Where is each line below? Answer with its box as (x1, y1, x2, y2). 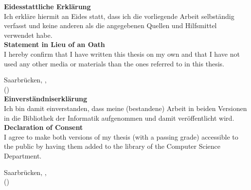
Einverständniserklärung (4, 94, 88, 104)
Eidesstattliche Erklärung (4, 1, 91, 11)
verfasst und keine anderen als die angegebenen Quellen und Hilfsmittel (4, 20, 217, 31)
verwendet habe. (4, 30, 53, 40)
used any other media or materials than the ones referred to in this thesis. (4, 58, 224, 68)
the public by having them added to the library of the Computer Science (4, 141, 221, 151)
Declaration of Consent (4, 122, 83, 132)
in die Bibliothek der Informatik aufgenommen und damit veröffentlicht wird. (4, 112, 234, 123)
